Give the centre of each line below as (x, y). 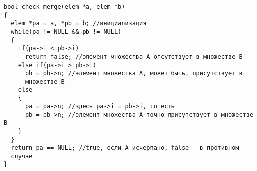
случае (22, 156)
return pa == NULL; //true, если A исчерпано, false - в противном (125, 148)
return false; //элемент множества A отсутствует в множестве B (134, 56)
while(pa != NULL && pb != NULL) (66, 32)
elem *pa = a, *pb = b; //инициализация (79, 24)
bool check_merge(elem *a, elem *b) (65, 7)
